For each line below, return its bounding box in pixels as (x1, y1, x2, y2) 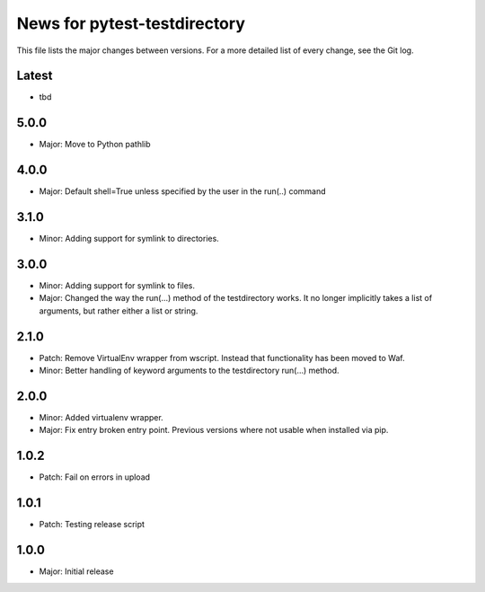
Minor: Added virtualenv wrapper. (39, 412, 163, 423)
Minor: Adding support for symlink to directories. (39, 234, 219, 244)
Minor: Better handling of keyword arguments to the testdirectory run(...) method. (39, 365, 340, 376)
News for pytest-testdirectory (16, 13, 246, 33)
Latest (16, 68, 53, 84)
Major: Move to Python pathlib (39, 139, 152, 150)
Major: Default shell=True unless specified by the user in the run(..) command (39, 186, 327, 197)
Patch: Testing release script (39, 519, 145, 530)
